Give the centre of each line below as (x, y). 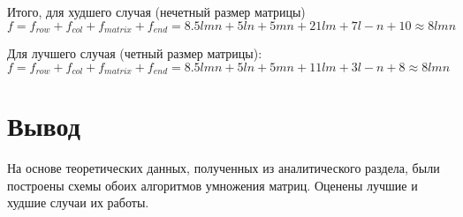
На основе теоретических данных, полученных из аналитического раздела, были (224, 168)
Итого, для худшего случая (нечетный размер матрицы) (156, 11)
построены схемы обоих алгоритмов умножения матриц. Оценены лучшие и (213, 185)
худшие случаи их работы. (78, 202)
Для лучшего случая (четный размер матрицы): (135, 53)
